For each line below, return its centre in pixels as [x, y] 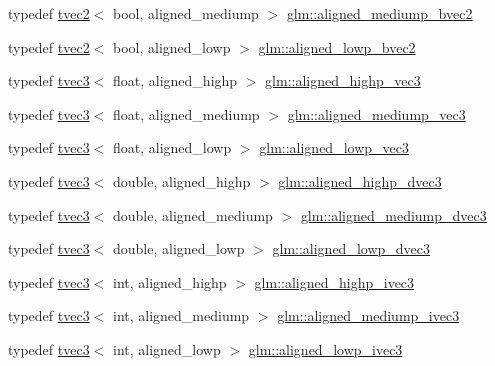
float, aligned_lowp [172, 147]
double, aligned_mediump [193, 214]
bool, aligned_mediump [186, 13]
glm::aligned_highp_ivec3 [334, 281]
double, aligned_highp [182, 180]
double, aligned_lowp [179, 248]
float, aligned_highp [175, 80]
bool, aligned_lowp [172, 46]
